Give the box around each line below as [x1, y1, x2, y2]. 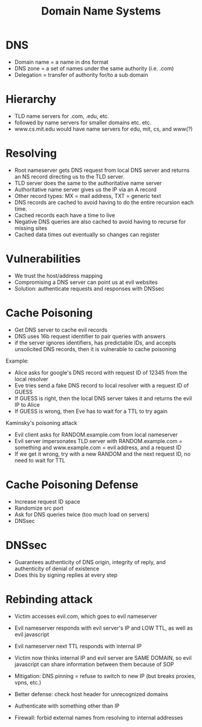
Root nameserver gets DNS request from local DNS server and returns [14, 166, 190, 174]
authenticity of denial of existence [14, 565, 100, 572]
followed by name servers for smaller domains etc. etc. [14, 119, 152, 126]
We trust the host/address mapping [14, 272, 103, 279]
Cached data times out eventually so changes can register [14, 231, 160, 238]
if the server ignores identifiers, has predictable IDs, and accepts [14, 339, 177, 346]
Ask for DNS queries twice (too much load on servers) [14, 510, 149, 518]
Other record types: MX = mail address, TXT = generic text [14, 192, 161, 199]
